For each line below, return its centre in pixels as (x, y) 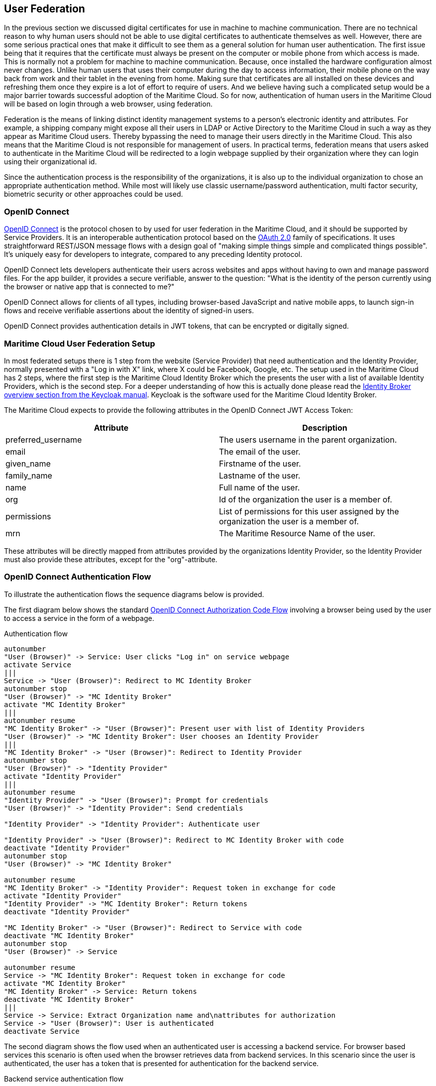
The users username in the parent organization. (308, 439)
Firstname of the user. (260, 463)
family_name (29, 475)
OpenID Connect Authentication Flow (78, 577)
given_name (28, 463)
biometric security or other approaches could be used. (94, 194)
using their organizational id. (51, 162)
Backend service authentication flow (64, 1079)
